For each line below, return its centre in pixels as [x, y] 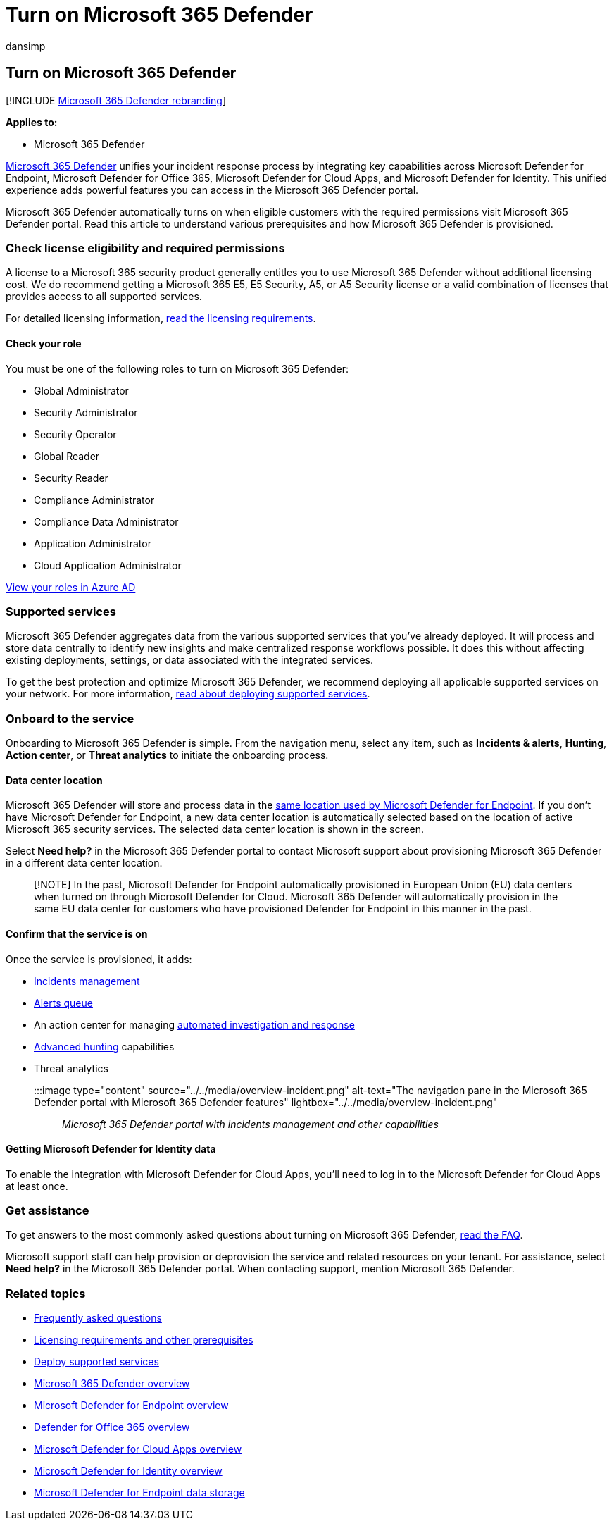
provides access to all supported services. [104, 297]
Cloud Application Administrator [108, 565]
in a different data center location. [84, 863]
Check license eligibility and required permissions [145, 248]
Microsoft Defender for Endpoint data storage [139, 1493]
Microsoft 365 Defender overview [112, 1384]
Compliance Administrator [94, 500]
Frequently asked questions [98, 1318]
